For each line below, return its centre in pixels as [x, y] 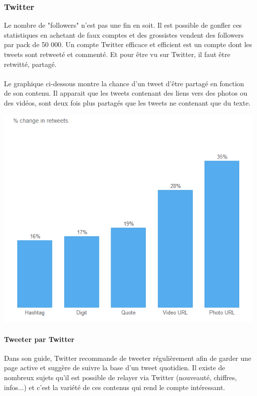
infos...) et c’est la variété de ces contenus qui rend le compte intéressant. [115, 387]
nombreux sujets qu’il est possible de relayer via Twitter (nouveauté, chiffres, [121, 377]
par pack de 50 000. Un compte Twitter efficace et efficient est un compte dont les [128, 44]
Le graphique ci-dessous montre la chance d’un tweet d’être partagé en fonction [124, 83]
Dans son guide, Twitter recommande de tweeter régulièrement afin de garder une [128, 358]
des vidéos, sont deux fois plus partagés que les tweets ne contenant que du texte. [127, 102]
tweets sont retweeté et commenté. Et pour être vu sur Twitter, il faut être [117, 54]
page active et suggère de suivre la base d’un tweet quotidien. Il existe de [115, 368]
